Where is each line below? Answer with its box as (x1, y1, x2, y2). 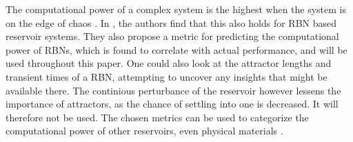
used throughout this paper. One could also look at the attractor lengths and (6, 56, 332, 70)
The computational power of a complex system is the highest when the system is (6, 2, 347, 16)
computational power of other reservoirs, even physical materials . (6, 123, 283, 138)
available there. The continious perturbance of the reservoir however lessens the (6, 83, 341, 97)
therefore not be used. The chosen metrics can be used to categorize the (6, 110, 309, 124)
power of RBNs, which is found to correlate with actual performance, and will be (6, 42, 347, 57)
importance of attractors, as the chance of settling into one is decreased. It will (6, 97, 339, 111)
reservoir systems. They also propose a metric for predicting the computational (6, 29, 339, 43)
